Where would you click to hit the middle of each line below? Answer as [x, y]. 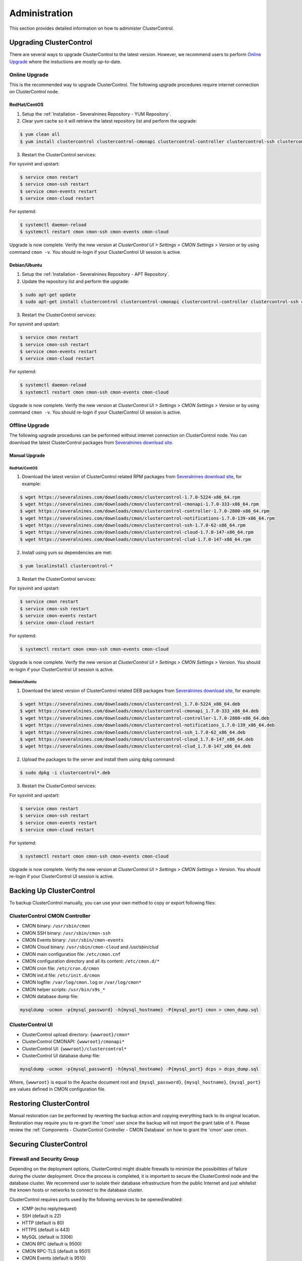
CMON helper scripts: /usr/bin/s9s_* [64, 989]
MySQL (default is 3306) [47, 1237]
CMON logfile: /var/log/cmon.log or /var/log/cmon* [82, 982]
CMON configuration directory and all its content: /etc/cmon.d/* [91, 961]
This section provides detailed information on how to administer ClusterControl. [92, 28]
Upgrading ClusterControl [51, 43]
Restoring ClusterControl [50, 1104]
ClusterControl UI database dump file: [61, 1056]
